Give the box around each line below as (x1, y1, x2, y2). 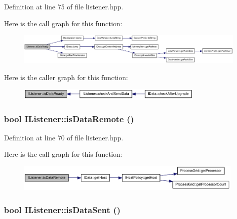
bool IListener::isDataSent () (4, 203, 120, 216)
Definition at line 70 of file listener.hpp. (4, 132, 123, 142)
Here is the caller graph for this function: (4, 72, 128, 82)
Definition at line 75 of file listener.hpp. (4, 1, 123, 11)
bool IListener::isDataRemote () (4, 113, 134, 125)
